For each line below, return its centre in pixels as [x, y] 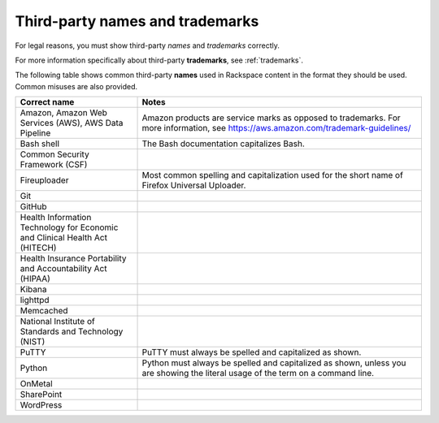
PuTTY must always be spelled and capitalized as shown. [252, 352]
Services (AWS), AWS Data [72, 123]
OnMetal [36, 384]
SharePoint [41, 395]
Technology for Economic [69, 227]
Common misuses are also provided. [76, 86]
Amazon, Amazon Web [63, 113]
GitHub [33, 207]
